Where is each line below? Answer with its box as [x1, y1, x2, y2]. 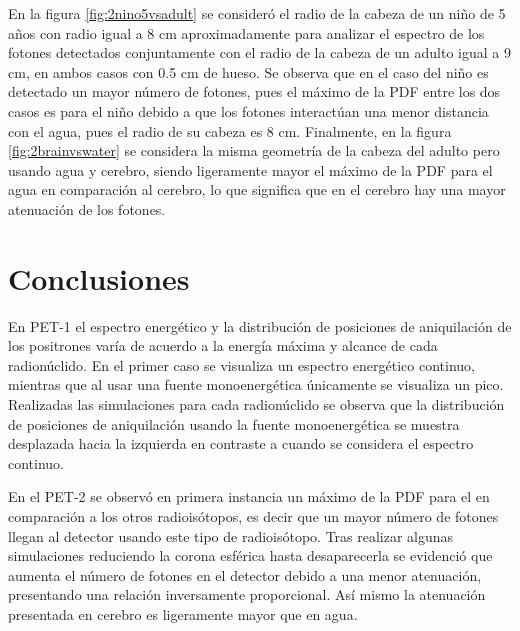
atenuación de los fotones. [8, 198, 166, 219]
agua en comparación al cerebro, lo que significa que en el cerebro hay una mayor [8, 179, 506, 200]
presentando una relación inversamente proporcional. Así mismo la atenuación [8, 584, 486, 605]
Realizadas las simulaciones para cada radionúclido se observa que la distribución [8, 394, 505, 415]
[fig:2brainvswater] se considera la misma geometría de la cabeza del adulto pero [8, 140, 500, 161]
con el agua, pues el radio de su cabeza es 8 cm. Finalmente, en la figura [8, 120, 452, 141]
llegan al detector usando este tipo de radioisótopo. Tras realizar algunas [8, 525, 454, 546]
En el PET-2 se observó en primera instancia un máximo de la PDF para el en [8, 486, 490, 507]
